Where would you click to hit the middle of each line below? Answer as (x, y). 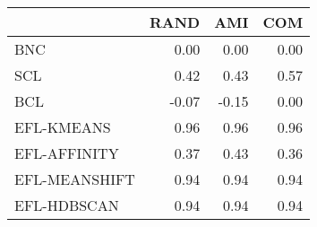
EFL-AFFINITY (67, 153)
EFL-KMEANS (63, 127)
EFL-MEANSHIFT (75, 179)
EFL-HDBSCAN (67, 205)
